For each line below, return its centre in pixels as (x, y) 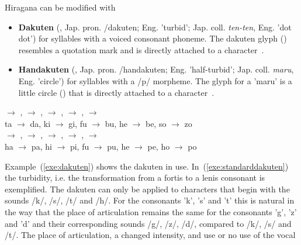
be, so (156, 123)
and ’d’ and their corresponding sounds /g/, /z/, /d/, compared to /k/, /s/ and (148, 223)
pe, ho (159, 146)
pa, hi (41, 146)
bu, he (116, 123)
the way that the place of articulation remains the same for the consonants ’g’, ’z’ (151, 211)
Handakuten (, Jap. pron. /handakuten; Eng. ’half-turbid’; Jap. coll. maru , (156, 69)
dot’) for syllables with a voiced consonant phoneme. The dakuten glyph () (153, 38)
